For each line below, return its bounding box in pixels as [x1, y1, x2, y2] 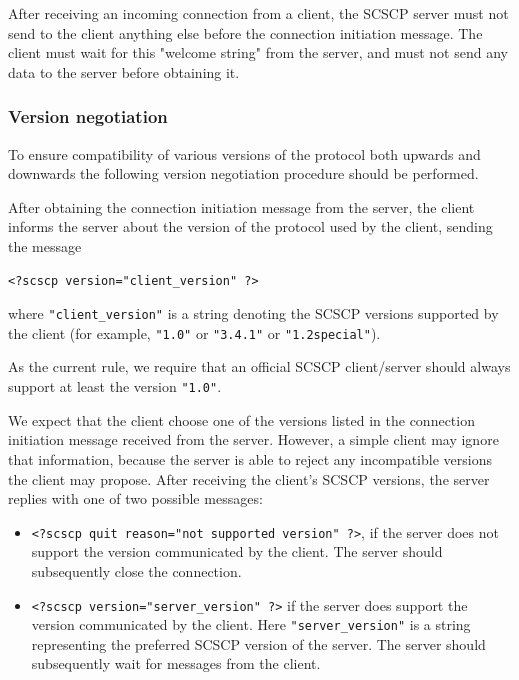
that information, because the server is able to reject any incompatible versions [8, 448, 492, 469]
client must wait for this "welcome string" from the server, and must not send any [8, 42, 508, 63]
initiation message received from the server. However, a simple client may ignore [8, 429, 499, 450]
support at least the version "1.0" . [8, 376, 222, 397]
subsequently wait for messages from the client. [31, 653, 321, 674]
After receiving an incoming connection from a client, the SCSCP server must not [8, 3, 509, 23]
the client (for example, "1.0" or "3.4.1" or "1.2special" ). [8, 322, 381, 343]
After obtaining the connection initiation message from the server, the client [8, 196, 475, 217]
